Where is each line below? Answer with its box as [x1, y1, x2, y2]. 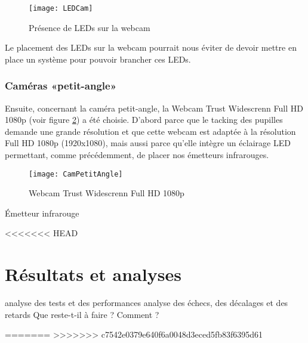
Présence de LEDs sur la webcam [29, 21, 150, 33]
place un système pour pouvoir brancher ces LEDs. [5, 52, 191, 65]
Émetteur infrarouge [5, 206, 79, 219]
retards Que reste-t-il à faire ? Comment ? [5, 308, 159, 320]
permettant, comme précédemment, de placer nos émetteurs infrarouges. [5, 149, 269, 161]
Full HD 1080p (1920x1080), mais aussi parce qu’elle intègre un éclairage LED [5, 137, 291, 149]
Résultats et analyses [5, 262, 181, 286]
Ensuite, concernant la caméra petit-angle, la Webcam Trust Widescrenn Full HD [5, 101, 303, 114]
